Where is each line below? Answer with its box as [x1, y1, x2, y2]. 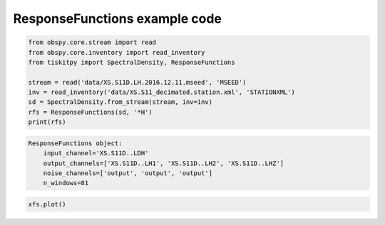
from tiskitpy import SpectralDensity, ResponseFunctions [28, 58, 235, 66]
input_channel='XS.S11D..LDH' [43, 150, 149, 157]
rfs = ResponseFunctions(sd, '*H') [28, 108, 153, 116]
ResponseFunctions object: [28, 139, 123, 147]
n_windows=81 [43, 179, 89, 187]
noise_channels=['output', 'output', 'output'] [43, 169, 213, 177]
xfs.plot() [28, 200, 66, 208]
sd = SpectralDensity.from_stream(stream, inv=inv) [28, 98, 213, 106]
